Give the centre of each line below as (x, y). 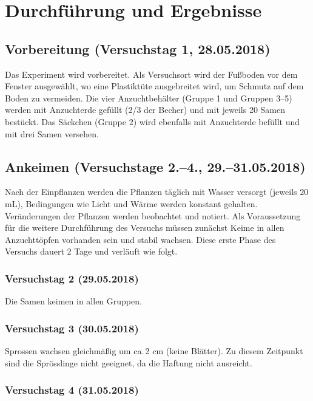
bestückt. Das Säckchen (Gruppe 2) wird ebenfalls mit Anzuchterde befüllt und (153, 121)
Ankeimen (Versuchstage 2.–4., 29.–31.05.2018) (155, 166)
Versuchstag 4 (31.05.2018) (72, 390)
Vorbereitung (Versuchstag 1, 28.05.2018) (138, 48)
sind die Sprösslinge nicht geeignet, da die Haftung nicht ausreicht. (129, 362)
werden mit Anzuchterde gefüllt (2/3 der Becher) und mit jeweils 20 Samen (145, 110)
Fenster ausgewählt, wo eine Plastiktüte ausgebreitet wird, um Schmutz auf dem (154, 86)
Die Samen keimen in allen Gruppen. (73, 301)
